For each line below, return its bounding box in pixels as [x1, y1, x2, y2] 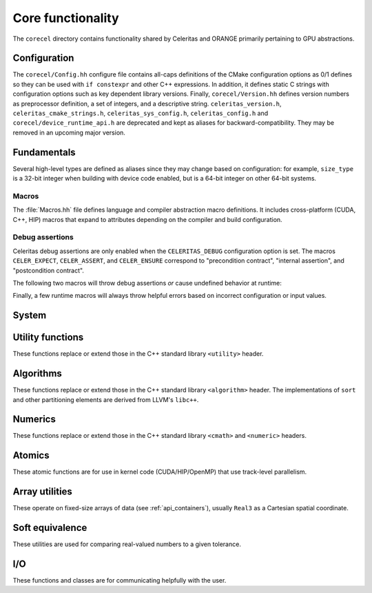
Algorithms [12, 368, 62, 379]
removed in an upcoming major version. [12, 128, 125, 137]
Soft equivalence [12, 522, 87, 534]
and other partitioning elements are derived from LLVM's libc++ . [12, 395, 199, 403]
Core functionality [12, 10, 119, 26]
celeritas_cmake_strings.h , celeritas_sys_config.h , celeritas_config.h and [12, 109, 269, 117]
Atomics [12, 450, 50, 461]
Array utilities [12, 486, 72, 498]
